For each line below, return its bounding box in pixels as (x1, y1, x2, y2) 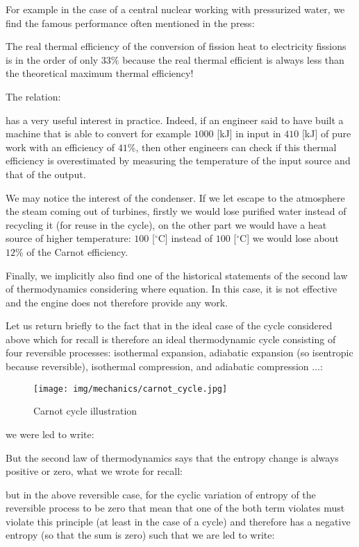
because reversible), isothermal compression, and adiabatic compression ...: (6, 359, 323, 374)
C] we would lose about (240, 231, 339, 245)
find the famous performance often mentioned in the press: (6, 15, 255, 30)
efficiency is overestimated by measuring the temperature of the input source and (6, 153, 351, 168)
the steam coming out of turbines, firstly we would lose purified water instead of (6, 204, 347, 218)
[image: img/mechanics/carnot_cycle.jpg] (33, 383, 228, 394)
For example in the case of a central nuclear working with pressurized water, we (6, 2, 345, 16)
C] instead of (158, 231, 212, 245)
